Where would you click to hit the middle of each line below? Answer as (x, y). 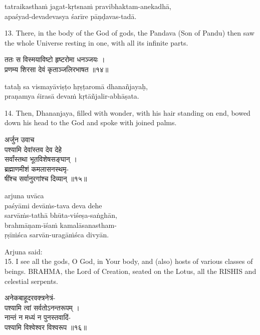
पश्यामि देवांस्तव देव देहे (33, 149)
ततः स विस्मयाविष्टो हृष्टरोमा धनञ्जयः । (55, 59)
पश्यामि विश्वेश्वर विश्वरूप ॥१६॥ (46, 327)
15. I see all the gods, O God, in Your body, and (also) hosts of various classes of (129, 261)
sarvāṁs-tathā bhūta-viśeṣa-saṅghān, (61, 215)
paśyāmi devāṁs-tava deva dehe (53, 205)
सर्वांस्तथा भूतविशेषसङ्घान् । (41, 159)
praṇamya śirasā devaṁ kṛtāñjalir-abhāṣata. (72, 96)
